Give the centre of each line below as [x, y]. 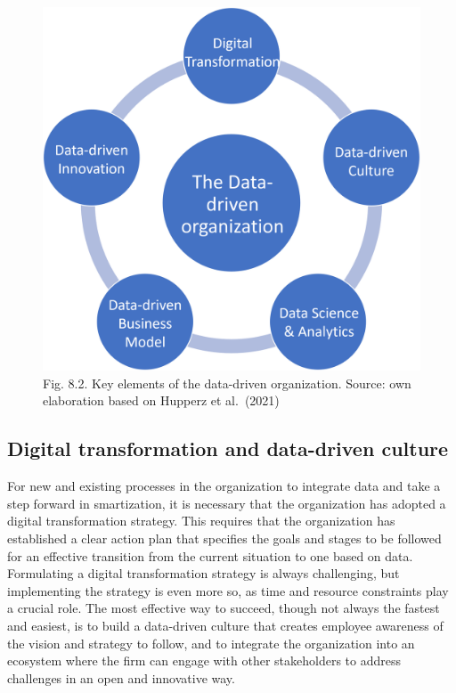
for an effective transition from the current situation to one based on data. [210, 555]
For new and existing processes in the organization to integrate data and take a [224, 486]
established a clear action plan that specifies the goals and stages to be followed [224, 538]
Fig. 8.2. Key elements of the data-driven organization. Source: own [227, 383]
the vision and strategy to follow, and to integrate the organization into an [211, 643]
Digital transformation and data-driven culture [228, 448]
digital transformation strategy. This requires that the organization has [201, 521]
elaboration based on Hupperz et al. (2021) [161, 400]
